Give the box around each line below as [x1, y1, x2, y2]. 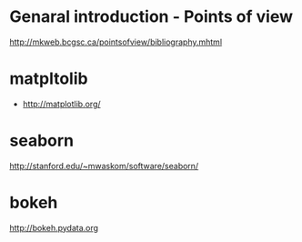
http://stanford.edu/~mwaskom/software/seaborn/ [9, 160, 199, 171]
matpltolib [9, 68, 88, 89]
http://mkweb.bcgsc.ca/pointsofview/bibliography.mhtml [9, 36, 223, 47]
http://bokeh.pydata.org [9, 222, 98, 233]
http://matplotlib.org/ [22, 98, 102, 109]
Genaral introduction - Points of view [9, 6, 294, 27]
